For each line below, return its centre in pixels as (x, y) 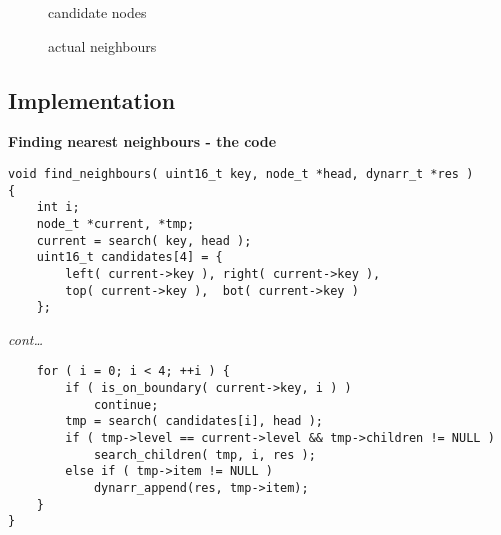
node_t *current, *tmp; (115, 223)
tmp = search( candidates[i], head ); (194, 421)
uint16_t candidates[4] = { (129, 257)
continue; (126, 404)
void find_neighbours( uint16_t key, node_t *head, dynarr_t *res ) (241, 173)
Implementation (92, 99)
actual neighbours (102, 45)
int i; (58, 207)
